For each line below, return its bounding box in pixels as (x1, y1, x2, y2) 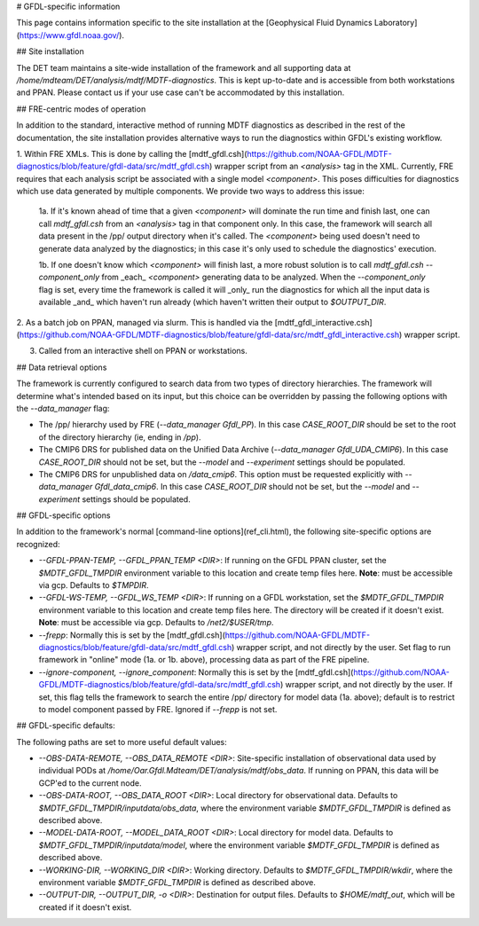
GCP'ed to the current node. (38, 777, 142, 789)
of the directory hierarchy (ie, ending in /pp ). (38, 431, 201, 443)
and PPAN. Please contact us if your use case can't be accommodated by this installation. (16, 87, 345, 98)
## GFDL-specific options (16, 510, 111, 521)
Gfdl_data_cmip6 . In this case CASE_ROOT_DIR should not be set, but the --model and (94, 482, 411, 492)
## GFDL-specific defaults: (16, 720, 115, 731)
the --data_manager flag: (16, 403, 110, 413)
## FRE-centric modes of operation (16, 103, 146, 114)
